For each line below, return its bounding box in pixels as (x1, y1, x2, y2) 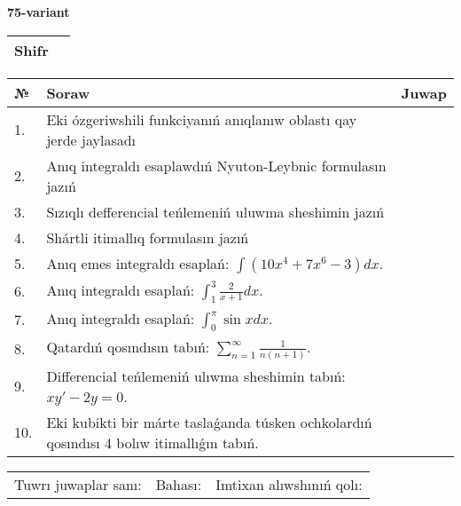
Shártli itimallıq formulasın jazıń (46, 226, 249, 248)
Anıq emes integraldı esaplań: (46, 252, 230, 273)
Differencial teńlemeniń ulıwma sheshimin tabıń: (46, 365, 346, 386)
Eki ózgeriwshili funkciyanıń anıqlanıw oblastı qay (46, 108, 357, 130)
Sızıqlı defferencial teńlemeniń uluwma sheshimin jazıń (46, 201, 385, 222)
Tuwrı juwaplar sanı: (14, 473, 142, 494)
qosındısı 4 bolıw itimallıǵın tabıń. (46, 431, 259, 453)
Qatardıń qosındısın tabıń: (46, 336, 210, 357)
